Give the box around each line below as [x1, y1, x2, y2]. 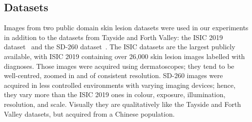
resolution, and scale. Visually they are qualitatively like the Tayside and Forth [4, 99, 241, 109]
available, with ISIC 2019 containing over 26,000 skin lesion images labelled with [4, 51, 245, 61]
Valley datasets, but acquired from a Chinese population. [4, 108, 175, 119]
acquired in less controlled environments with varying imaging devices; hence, [4, 80, 236, 90]
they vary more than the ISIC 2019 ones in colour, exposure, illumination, [4, 89, 226, 100]
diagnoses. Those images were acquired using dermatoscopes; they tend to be [4, 61, 234, 71]
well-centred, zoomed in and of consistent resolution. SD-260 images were [4, 70, 223, 81]
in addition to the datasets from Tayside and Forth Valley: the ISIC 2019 [4, 32, 223, 42]
